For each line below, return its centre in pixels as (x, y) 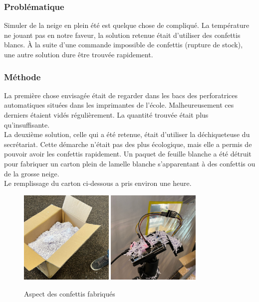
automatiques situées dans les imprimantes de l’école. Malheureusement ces (119, 105)
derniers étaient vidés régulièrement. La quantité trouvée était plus (106, 115)
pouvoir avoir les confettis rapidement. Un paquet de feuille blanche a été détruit (128, 154)
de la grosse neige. (32, 173)
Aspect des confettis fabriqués (70, 293)
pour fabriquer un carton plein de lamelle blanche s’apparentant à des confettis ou (130, 163)
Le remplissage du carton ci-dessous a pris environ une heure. (98, 183)
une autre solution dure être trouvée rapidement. (79, 54)
